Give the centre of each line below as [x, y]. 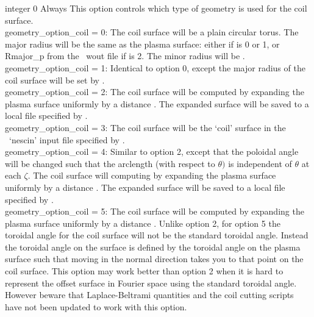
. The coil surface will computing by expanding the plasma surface [152, 175]
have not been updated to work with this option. [96, 306]
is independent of [260, 163]
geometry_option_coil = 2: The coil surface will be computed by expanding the [155, 92]
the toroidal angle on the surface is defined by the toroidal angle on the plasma [153, 247]
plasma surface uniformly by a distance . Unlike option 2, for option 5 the [143, 223]
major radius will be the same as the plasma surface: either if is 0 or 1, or [142, 44]
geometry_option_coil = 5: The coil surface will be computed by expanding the [155, 211]
